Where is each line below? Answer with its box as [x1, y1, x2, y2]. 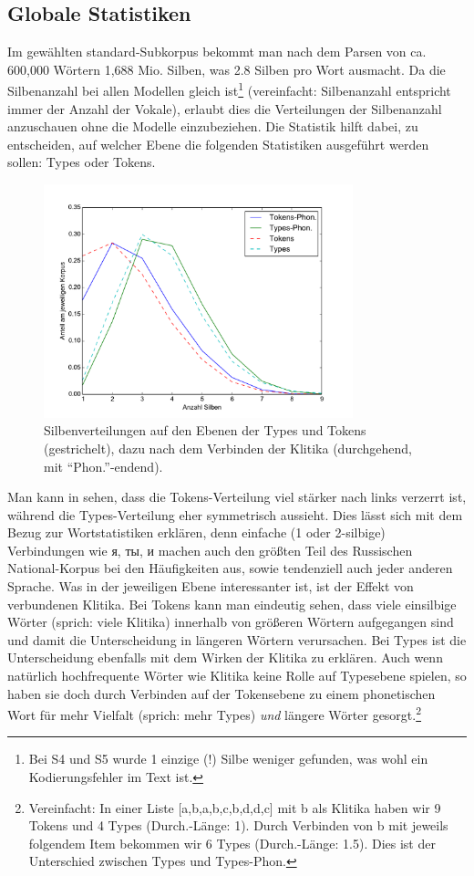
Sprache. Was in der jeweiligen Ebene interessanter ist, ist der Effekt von [7, 577, 414, 596]
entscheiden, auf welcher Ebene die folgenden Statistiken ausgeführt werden [7, 134, 429, 153]
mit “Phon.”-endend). [44, 456, 163, 475]
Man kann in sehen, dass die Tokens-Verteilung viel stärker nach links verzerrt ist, [7, 487, 467, 506]
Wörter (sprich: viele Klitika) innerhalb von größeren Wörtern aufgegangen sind [7, 612, 454, 631]
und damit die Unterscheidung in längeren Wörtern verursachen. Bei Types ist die [7, 630, 467, 649]
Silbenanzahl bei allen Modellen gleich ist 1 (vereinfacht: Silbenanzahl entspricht [7, 78, 451, 100]
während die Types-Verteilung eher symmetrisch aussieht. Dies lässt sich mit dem [7, 505, 463, 524]
